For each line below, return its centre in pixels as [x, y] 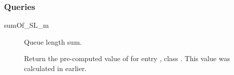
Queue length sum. [53, 41]
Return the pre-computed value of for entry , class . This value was [127, 58]
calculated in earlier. [55, 68]
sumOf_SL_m [27, 25]
